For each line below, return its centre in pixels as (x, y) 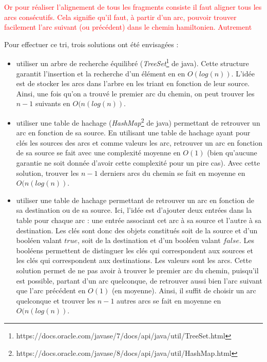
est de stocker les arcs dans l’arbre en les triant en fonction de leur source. (133, 83)
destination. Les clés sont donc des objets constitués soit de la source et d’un (137, 230)
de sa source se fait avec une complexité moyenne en (98, 153)
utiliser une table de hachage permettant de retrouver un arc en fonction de (135, 200)
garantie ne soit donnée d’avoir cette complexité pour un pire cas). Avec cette (138, 163)
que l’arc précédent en (51, 290)
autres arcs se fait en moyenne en (169, 300)
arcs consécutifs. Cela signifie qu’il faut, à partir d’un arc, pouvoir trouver (120, 17)
